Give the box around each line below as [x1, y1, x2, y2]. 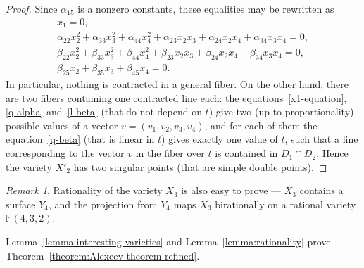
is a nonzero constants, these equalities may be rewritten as [77, 1, 334, 15]
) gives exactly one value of [161, 132, 278, 146]
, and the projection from [49, 196, 158, 211]
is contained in [215, 146, 278, 160]
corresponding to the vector [6, 146, 125, 160]
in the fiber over [135, 146, 205, 160]
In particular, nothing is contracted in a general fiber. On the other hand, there [6, 77, 349, 91]
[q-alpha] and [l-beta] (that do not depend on [6, 104, 202, 119]
